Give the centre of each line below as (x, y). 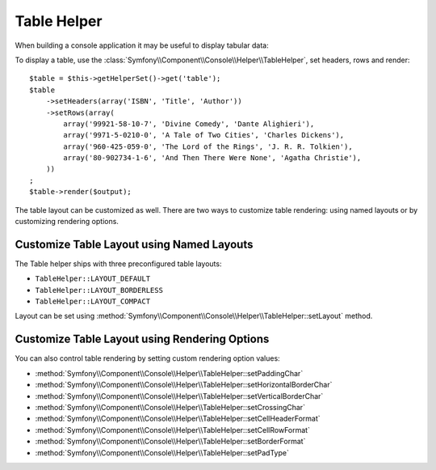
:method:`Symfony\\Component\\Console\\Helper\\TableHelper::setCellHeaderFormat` (178, 419)
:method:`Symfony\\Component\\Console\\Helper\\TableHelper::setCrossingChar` (170, 407)
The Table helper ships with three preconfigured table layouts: (118, 264)
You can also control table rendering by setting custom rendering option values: (147, 358)
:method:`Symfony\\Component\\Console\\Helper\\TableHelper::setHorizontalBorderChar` (184, 385)
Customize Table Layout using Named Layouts (134, 244)
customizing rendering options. (67, 222)
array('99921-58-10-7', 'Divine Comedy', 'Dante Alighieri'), (189, 124)
